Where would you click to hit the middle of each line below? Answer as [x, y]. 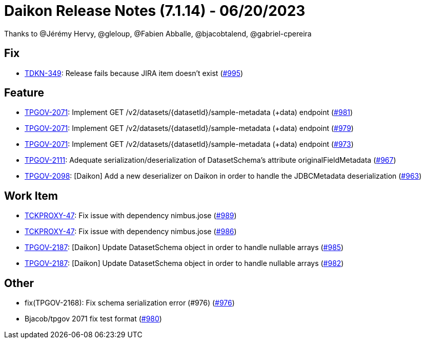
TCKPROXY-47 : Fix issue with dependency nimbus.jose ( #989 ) [131, 216]
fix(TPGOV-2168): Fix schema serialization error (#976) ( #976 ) [130, 303]
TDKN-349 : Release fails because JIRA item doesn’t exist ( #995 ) [134, 73]
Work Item [31, 196]
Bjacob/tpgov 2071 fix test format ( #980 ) [93, 319]
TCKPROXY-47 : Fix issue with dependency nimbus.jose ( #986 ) [131, 232]
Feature [24, 93]
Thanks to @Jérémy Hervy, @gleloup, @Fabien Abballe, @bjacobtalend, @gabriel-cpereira [158, 33]
